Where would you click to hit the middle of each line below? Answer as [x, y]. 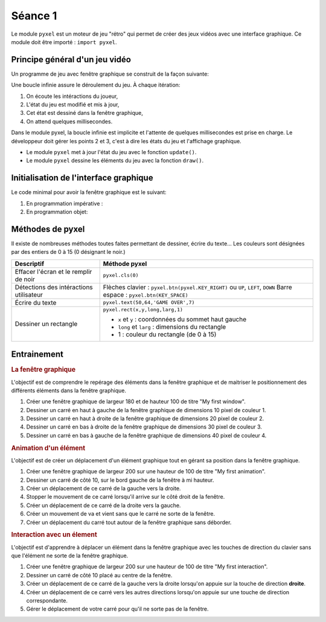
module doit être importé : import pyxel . [64, 42]
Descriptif [30, 264]
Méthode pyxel [125, 264]
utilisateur [29, 294]
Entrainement [37, 355]
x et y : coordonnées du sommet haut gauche [182, 319]
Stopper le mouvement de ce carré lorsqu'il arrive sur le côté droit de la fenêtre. [126, 497]
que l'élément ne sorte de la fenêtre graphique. [70, 556]
